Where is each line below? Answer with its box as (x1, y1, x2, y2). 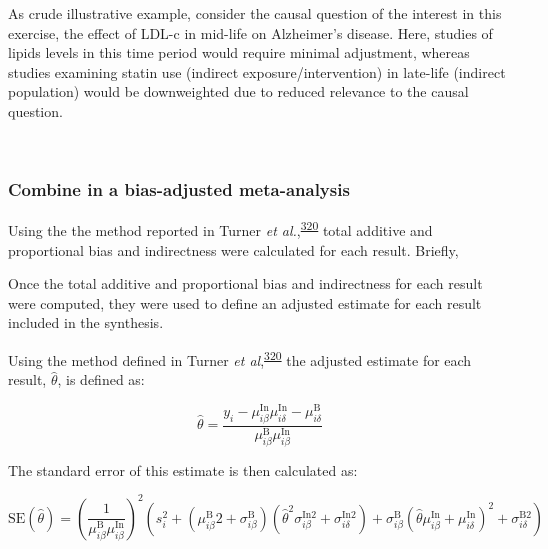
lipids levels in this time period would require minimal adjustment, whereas (8, 42, 470, 63)
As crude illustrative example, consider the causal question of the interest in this (8, 3, 502, 23)
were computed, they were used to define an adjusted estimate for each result (8, 292, 482, 313)
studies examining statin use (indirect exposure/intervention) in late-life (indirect (8, 61, 506, 82)
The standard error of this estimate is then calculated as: (8, 459, 358, 480)
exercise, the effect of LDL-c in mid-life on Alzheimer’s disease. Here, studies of (8, 22, 493, 43)
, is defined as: (57, 369, 145, 390)
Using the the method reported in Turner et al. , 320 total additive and (8, 217, 433, 241)
